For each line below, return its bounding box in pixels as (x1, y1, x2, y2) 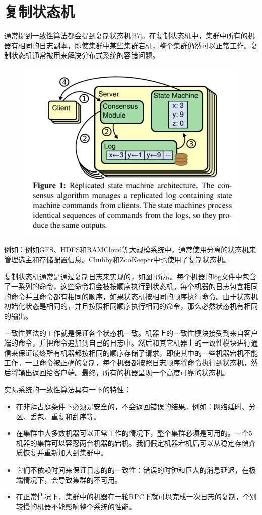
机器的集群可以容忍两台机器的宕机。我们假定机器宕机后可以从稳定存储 (16, 437, 249, 448)
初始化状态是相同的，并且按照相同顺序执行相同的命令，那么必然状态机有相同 (4, 301, 258, 311)
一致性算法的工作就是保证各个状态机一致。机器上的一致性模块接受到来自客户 (4, 327, 258, 338)
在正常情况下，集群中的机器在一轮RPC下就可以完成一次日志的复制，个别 (16, 491, 257, 502)
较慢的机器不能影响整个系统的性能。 (16, 501, 136, 511)
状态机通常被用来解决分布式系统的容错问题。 (11, 50, 159, 61)
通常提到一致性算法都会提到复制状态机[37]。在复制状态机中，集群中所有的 (4, 30, 248, 41)
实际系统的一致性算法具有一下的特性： (4, 384, 131, 394)
